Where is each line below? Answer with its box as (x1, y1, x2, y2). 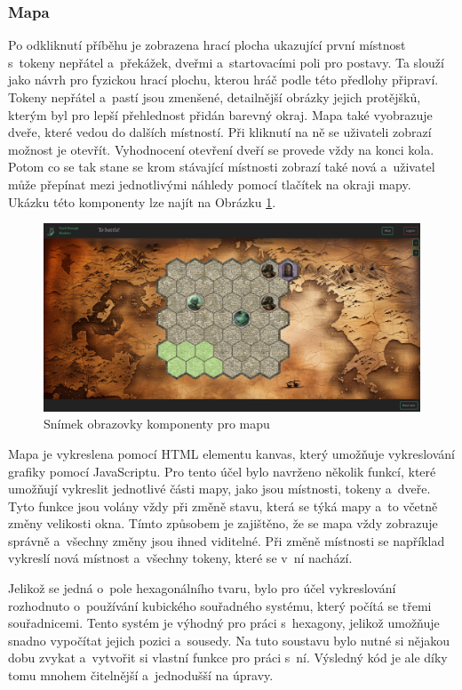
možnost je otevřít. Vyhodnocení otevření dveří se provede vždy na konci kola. (8, 140, 434, 158)
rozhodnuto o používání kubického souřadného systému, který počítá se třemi (8, 596, 432, 614)
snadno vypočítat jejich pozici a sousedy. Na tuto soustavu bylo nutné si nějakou (8, 630, 450, 649)
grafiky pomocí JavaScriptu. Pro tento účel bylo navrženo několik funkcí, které (8, 461, 436, 480)
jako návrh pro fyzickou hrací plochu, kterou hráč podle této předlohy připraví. (8, 70, 439, 89)
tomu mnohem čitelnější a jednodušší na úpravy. (8, 666, 274, 685)
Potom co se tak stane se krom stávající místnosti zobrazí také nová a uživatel (8, 157, 435, 176)
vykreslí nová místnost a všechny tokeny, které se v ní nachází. (8, 549, 353, 567)
